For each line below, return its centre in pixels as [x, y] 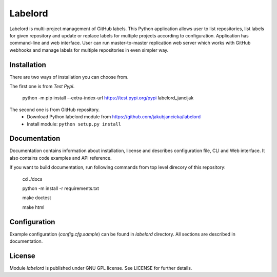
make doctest [37, 198]
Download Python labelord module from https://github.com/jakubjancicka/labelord [114, 117]
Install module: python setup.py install [74, 124]
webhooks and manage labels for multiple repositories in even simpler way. [89, 50]
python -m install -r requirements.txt [61, 188]
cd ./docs [32, 179]
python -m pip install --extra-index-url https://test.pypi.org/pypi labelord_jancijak [108, 98]
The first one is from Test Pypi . [42, 87]
